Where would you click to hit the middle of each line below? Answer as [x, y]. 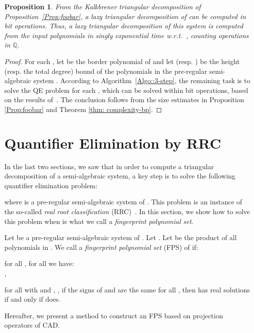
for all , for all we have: [39, 263]
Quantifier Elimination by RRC [113, 143]
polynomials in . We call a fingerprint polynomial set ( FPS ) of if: [101, 247]
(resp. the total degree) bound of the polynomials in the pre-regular [106, 71]
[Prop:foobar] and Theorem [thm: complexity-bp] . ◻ [83, 109]
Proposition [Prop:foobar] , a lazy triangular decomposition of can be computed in [125, 16]
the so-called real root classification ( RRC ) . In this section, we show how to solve [127, 211]
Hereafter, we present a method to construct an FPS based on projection [114, 315]
